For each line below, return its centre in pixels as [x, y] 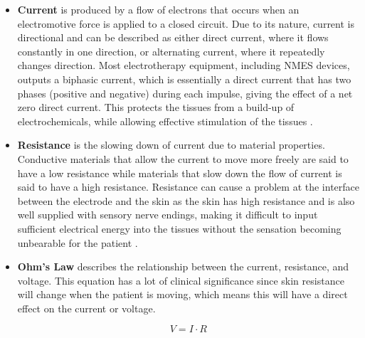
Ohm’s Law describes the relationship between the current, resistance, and [183, 266]
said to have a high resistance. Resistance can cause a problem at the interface [188, 187]
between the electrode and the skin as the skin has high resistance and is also [186, 200]
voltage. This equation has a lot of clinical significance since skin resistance [181, 280]
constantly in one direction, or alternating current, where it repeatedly [171, 51]
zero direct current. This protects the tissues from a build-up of [156, 107]
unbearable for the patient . [78, 242]
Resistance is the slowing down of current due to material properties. [171, 145]
